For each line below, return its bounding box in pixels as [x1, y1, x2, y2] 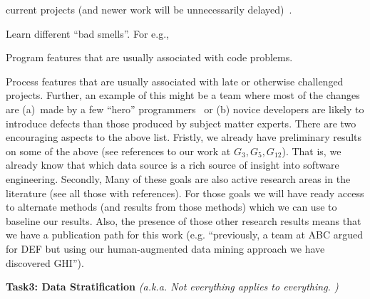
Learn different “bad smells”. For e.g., [6, 26, 169, 41]
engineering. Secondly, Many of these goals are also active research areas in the [6, 171, 351, 186]
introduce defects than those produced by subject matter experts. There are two [6, 115, 356, 130]
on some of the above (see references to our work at [6, 143, 231, 158]
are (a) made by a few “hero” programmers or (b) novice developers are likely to [6, 101, 364, 116]
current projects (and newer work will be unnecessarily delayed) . [6, 2, 292, 16]
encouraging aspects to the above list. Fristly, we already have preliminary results [6, 130, 362, 145]
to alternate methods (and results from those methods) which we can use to [6, 199, 337, 214]
